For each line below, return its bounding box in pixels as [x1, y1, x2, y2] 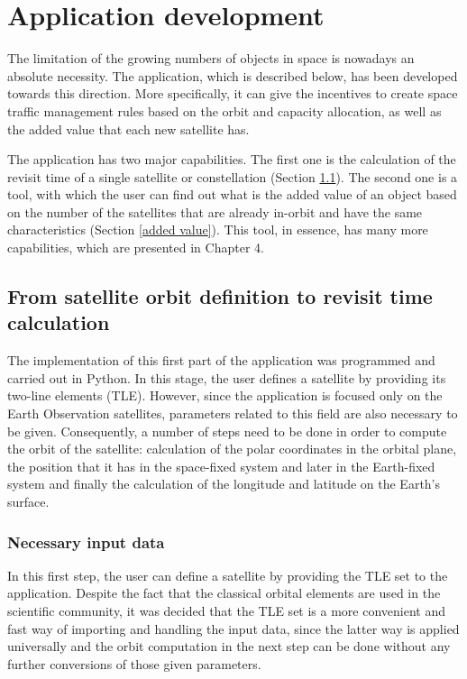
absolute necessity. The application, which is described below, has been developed [7, 66, 458, 85]
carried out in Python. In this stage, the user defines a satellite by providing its [7, 368, 446, 387]
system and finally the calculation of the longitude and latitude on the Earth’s [7, 474, 441, 493]
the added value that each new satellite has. [7, 119, 250, 138]
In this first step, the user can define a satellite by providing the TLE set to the [7, 565, 448, 584]
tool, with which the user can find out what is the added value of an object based [7, 185, 457, 204]
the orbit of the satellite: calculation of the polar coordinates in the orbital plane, [7, 439, 457, 458]
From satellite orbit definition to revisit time [7, 282, 433, 310]
